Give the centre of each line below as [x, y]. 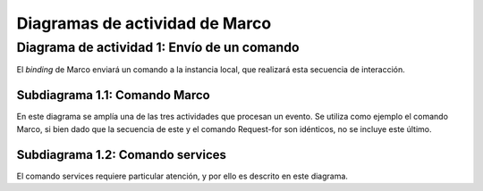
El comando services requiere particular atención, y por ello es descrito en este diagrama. [182, 176]
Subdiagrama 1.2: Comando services [122, 155]
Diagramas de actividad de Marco [144, 23]
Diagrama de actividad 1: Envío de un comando [158, 47]
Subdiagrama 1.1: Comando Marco [113, 95]
